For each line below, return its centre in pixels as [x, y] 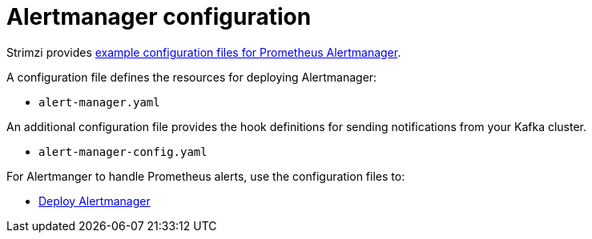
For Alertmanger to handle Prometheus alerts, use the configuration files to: [206, 176]
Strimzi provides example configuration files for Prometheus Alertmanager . [204, 52]
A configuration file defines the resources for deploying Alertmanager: [192, 77]
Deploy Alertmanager [95, 201]
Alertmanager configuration [159, 17]
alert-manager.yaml [99, 102]
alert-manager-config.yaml [123, 151]
